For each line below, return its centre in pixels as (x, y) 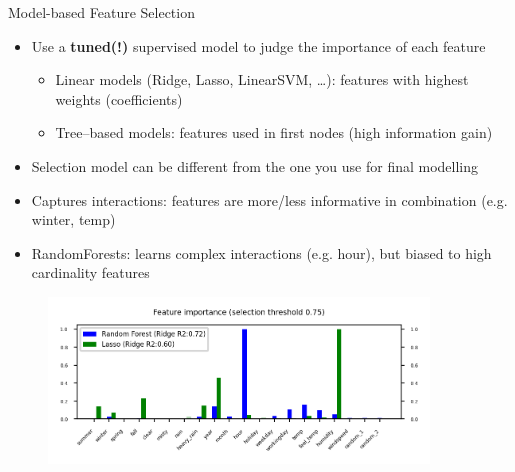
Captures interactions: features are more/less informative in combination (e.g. (269, 199)
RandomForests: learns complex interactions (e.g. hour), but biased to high (261, 252)
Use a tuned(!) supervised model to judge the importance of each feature (258, 45)
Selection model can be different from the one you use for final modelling (255, 165)
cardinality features (90, 272)
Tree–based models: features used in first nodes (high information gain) (274, 132)
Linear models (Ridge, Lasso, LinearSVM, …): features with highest (262, 79)
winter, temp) (73, 219)
